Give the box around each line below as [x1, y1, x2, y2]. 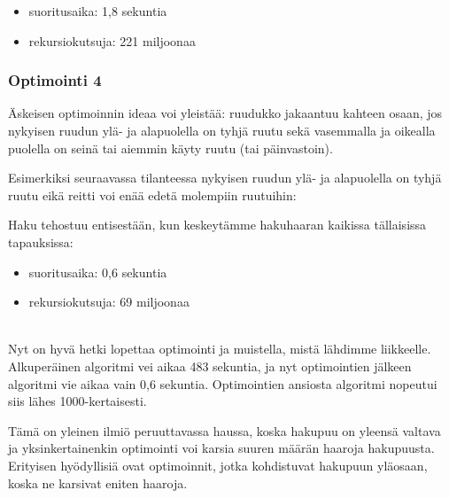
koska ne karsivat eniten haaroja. [8, 473, 188, 492]
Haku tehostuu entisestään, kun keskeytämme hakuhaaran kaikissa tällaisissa [8, 215, 427, 234]
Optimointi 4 [8, 69, 102, 91]
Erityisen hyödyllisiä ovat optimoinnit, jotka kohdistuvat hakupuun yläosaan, [8, 455, 428, 474]
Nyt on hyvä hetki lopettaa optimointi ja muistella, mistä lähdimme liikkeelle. [8, 339, 431, 358]
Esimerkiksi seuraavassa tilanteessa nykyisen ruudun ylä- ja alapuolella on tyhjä [8, 168, 442, 187]
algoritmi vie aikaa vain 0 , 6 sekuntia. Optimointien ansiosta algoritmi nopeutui [8, 374, 437, 393]
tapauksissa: [8, 232, 74, 251]
